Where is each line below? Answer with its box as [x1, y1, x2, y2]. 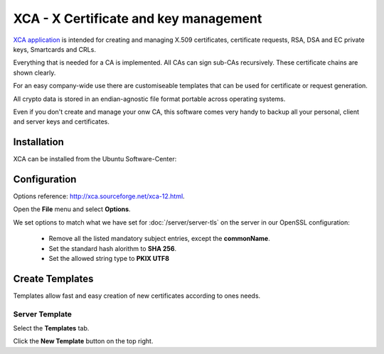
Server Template [13, 309, 73, 319]
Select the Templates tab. [13, 324, 90, 333]
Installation [13, 136, 64, 149]
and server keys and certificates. [13, 117, 110, 126]
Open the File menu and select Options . [13, 205, 131, 213]
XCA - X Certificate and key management [13, 11, 262, 26]
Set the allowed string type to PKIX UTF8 [48, 254, 170, 263]
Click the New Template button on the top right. [13, 337, 154, 345]
